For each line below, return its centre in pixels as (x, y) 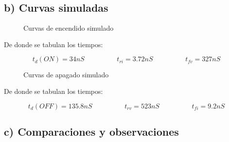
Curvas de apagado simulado (66, 75)
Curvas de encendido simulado (69, 28)
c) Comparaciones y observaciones (91, 131)
